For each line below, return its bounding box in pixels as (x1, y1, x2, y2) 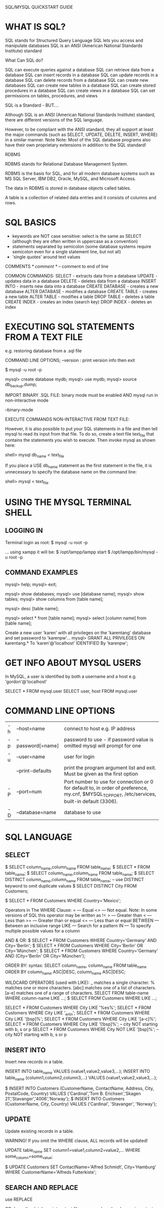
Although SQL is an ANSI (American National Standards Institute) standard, (5, 112, 156, 117)
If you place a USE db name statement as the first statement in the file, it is (5, 462, 152, 469)
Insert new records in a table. (5, 1059, 64, 1065)
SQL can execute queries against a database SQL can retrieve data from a (5, 67, 154, 72)
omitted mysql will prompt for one (64, 742, 141, 749)
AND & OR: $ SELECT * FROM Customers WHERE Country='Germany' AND (5, 937, 157, 943)
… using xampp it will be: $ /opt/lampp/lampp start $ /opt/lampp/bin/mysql (5, 549, 155, 555)
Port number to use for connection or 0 (64, 778, 154, 785)
